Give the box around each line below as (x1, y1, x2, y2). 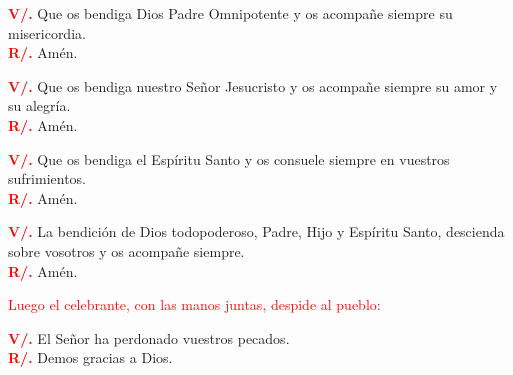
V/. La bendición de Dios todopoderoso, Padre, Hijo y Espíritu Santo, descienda (8, 221, 505, 242)
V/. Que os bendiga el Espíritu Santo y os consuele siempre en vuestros (8, 148, 450, 169)
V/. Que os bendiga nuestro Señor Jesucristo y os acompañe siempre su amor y (8, 75, 498, 96)
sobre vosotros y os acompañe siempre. (8, 240, 245, 261)
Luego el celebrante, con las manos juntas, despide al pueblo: (8, 294, 381, 315)
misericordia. (8, 22, 86, 43)
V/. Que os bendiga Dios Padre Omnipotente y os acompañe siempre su (8, 3, 453, 23)
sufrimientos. (8, 168, 86, 189)
